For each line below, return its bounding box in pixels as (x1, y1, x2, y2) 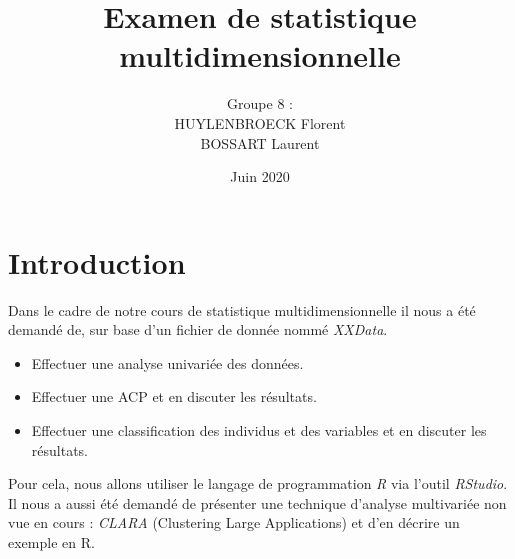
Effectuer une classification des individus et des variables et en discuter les (31, 420, 487, 440)
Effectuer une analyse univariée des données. (31, 352, 304, 373)
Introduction (8, 241, 186, 282)
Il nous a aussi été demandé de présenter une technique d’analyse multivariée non (8, 492, 507, 513)
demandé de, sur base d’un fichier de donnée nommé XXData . (8, 319, 388, 340)
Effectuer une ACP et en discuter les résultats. (31, 386, 317, 407)
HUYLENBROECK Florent (174, 112, 346, 133)
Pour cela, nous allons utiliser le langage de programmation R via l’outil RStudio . (8, 473, 508, 494)
